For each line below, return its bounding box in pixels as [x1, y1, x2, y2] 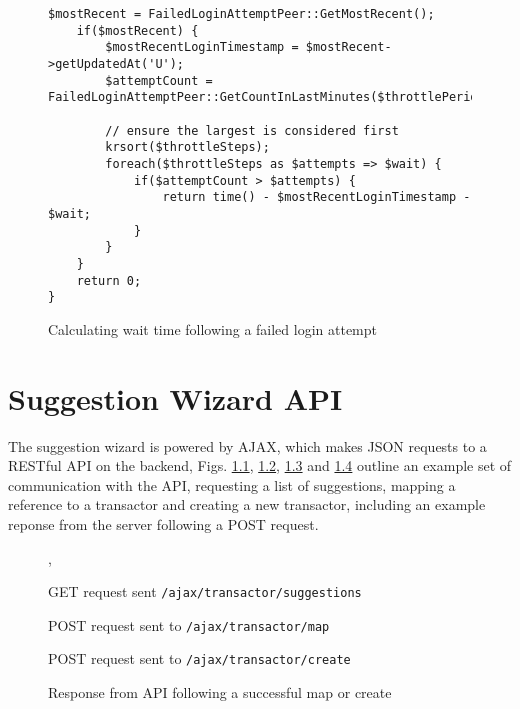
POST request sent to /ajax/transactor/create [48, 648, 351, 669]
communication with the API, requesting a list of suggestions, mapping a [8, 474, 456, 495]
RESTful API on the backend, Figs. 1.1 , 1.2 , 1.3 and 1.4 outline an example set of [8, 455, 512, 476]
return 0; [76, 273, 142, 288]
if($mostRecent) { [76, 23, 199, 38]
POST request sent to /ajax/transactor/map [48, 614, 330, 635]
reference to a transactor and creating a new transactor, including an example [8, 494, 486, 515]
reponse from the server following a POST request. [8, 513, 319, 534]
